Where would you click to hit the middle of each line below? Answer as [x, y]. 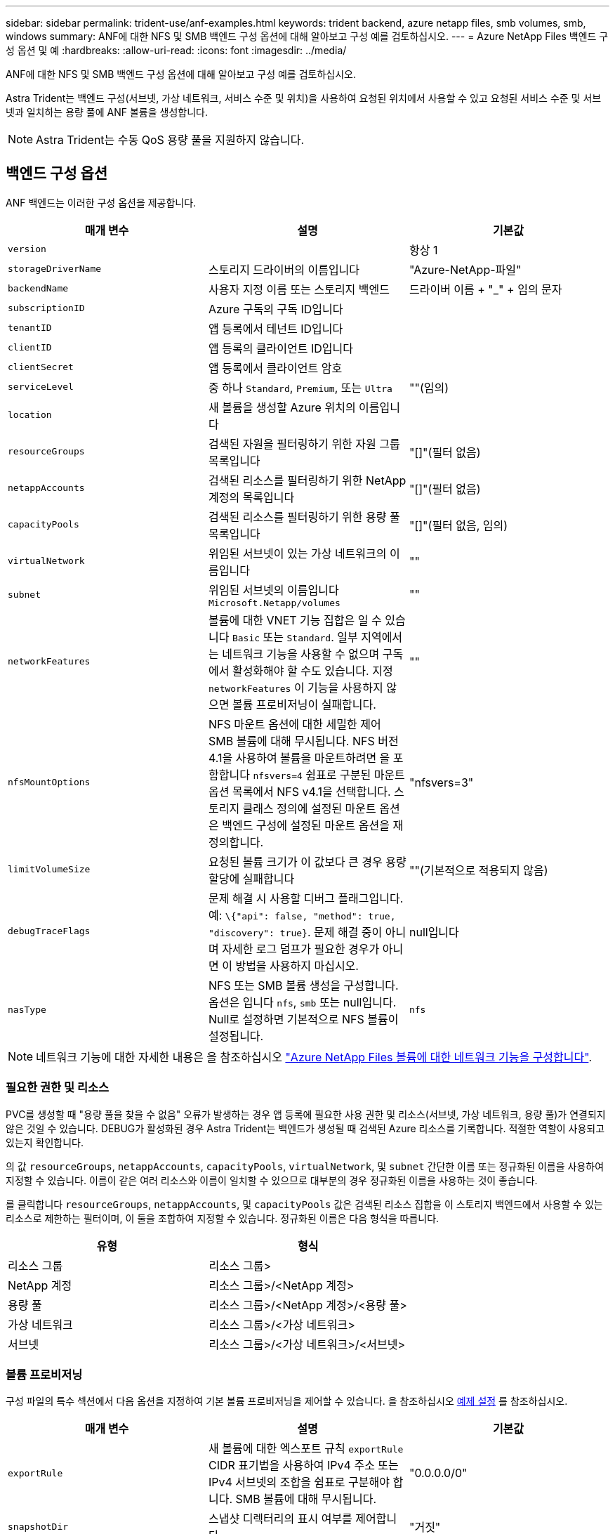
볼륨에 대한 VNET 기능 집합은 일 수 [295, 620]
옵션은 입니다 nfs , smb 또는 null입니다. [302, 1002]
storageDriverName [55, 269]
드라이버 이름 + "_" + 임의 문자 [485, 289]
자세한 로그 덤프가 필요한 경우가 [301, 949]
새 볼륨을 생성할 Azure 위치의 [282, 407]
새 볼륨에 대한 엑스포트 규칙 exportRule [306, 1449]
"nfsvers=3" [441, 782]
